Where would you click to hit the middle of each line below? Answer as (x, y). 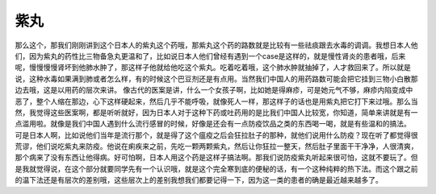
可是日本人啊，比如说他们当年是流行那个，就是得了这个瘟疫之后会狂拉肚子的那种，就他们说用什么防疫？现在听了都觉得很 (216, 135)
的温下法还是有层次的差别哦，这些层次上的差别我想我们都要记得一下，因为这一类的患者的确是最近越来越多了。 (199, 180)
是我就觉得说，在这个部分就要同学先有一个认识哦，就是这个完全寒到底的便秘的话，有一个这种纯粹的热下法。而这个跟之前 (216, 168)
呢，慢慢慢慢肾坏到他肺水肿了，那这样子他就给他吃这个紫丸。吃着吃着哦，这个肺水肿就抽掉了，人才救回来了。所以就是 (213, 68)
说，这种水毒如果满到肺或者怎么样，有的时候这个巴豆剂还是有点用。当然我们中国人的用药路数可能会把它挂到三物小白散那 (216, 78)
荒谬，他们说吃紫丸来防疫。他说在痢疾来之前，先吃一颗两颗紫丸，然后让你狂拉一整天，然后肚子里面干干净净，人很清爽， (216, 147)
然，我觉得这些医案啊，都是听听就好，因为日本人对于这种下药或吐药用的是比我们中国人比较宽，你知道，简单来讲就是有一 (216, 112)
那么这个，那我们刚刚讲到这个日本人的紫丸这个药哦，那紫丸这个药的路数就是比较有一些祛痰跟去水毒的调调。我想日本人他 (216, 45)
